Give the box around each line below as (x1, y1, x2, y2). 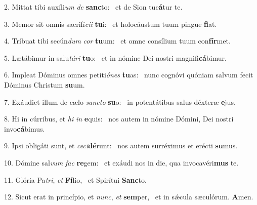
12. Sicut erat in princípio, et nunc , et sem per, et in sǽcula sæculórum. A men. (4, 191, 253, 202)
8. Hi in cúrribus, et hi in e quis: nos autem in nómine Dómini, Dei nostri (4, 113, 234, 124)
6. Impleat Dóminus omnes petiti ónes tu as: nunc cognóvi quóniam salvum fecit (4, 69, 253, 80)
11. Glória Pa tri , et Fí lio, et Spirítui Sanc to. (4, 174, 147, 185)
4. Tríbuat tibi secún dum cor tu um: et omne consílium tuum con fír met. (4, 35, 231, 46)
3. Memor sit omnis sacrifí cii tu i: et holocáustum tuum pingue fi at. (4, 18, 217, 29)
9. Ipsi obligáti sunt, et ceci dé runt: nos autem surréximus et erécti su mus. (4, 140, 238, 151)
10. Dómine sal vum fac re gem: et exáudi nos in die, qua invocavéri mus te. (4, 157, 239, 168)
